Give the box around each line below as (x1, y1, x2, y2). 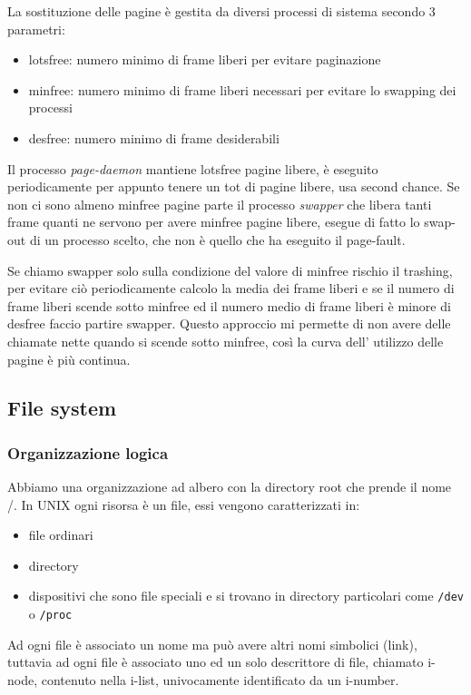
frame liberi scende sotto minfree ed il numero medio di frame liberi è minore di (7, 296, 451, 315)
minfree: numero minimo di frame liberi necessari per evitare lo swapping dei (28, 80, 456, 99)
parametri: (7, 19, 65, 38)
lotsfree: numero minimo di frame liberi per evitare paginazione (28, 50, 381, 69)
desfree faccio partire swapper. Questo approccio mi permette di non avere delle (7, 314, 451, 333)
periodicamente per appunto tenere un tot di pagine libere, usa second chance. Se (7, 177, 460, 196)
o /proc (28, 604, 73, 623)
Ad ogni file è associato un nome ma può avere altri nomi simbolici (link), (7, 634, 417, 653)
